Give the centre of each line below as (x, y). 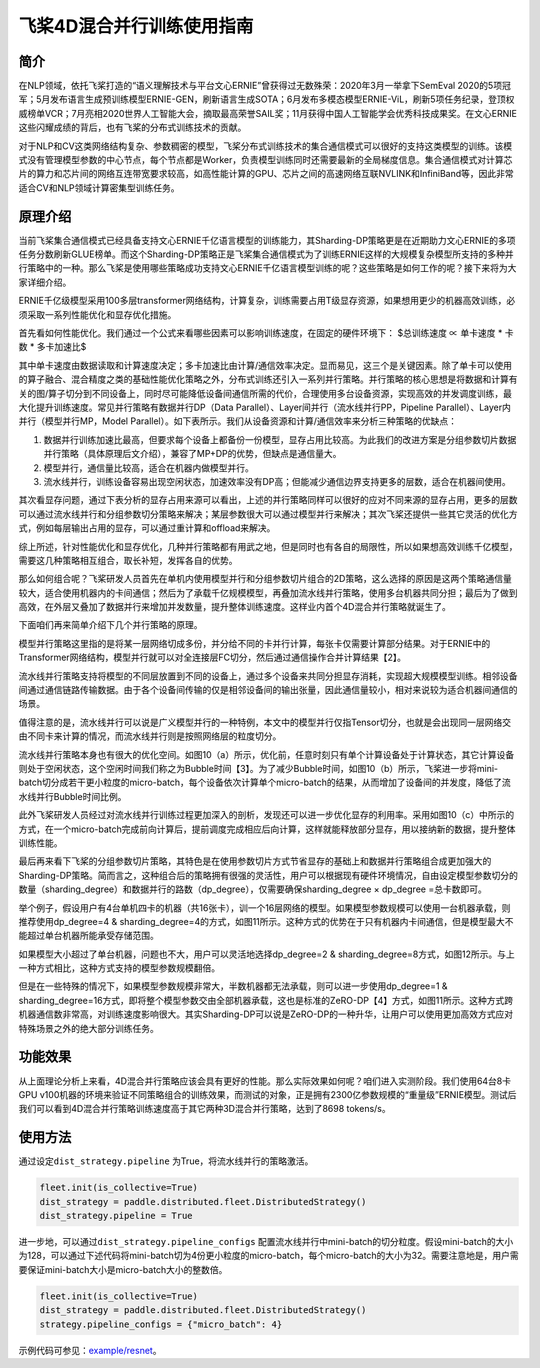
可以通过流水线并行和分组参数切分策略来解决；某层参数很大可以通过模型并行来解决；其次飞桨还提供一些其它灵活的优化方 (268, 514)
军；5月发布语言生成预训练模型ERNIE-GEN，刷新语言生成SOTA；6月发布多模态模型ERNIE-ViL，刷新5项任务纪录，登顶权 (266, 99)
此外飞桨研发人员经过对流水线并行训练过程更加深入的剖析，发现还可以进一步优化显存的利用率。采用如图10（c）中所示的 (266, 815)
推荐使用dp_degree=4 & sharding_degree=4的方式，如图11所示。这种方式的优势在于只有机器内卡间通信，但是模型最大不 (266, 921)
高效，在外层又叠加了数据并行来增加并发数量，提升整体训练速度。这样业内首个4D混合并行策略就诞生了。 (235, 607)
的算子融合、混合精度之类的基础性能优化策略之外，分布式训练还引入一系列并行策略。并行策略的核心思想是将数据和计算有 (268, 379)
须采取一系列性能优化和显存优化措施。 (97, 314)
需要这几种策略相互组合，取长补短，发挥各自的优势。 (128, 560)
